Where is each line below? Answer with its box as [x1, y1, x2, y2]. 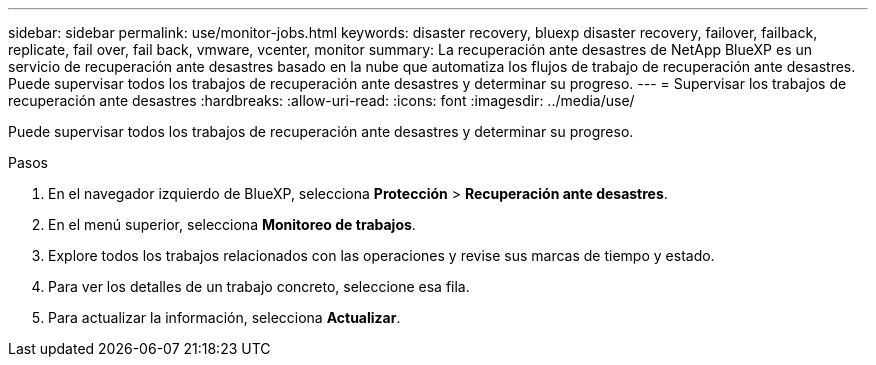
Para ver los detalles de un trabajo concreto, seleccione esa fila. [48, 278, 470, 295]
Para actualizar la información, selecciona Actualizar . [48, 309, 401, 326]
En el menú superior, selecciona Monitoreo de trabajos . [48, 216, 416, 233]
